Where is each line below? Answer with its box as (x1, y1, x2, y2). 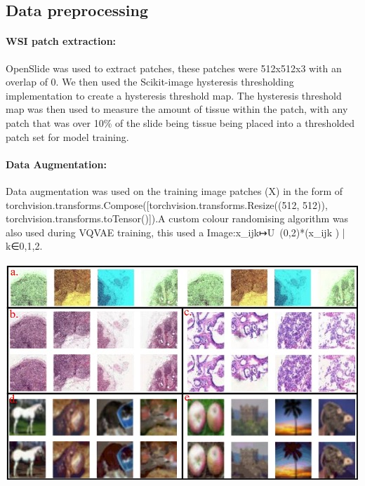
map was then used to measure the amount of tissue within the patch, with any (6, 102, 348, 116)
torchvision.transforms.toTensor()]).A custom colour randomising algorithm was (6, 211, 349, 226)
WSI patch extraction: (6, 34, 117, 48)
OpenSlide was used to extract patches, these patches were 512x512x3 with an (6, 60, 342, 75)
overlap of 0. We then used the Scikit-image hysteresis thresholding (6, 74, 294, 89)
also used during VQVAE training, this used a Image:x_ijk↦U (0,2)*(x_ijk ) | (6, 224, 345, 239)
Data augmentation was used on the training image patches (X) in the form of (6, 183, 343, 198)
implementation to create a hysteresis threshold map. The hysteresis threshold (6, 88, 342, 102)
